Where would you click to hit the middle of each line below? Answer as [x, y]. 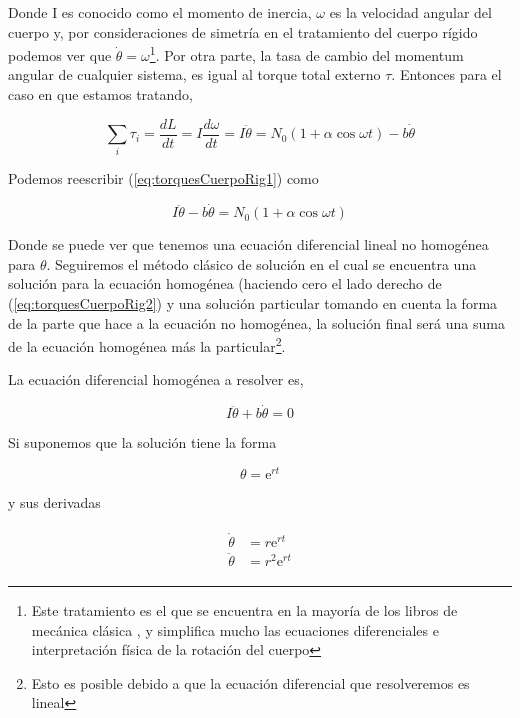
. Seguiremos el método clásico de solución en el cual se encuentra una [261, 263]
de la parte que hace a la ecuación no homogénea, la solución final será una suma [256, 322]
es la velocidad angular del [410, 12]
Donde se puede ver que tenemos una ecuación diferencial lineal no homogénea [248, 244]
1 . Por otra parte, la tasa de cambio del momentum [306, 53]
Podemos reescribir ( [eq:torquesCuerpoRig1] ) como [163, 178]
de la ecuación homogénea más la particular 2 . [147, 344]
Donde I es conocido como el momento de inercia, [160, 12]
